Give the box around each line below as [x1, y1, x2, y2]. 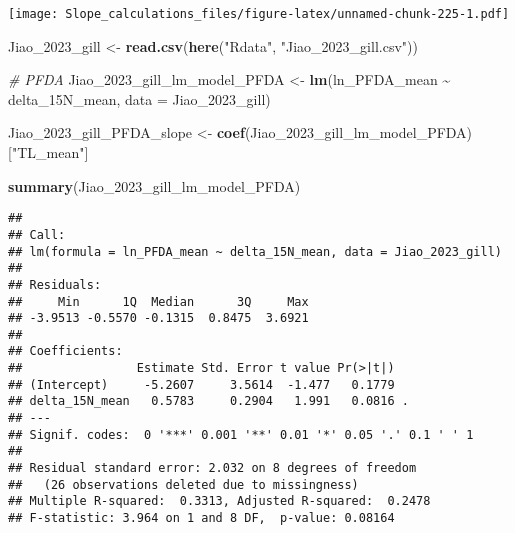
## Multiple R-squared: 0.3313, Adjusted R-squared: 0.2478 [8, 494, 431, 509]
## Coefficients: [8, 344, 123, 359]
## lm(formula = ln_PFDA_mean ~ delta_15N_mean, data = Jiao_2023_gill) [8, 244, 502, 259]
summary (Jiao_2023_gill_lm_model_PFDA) [8, 175, 301, 196]
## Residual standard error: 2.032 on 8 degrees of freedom [8, 461, 417, 476]
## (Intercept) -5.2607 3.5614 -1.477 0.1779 [8, 377, 395, 392]
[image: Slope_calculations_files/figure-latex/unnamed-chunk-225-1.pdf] [8, 7, 510, 21]
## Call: [8, 227, 66, 242]
